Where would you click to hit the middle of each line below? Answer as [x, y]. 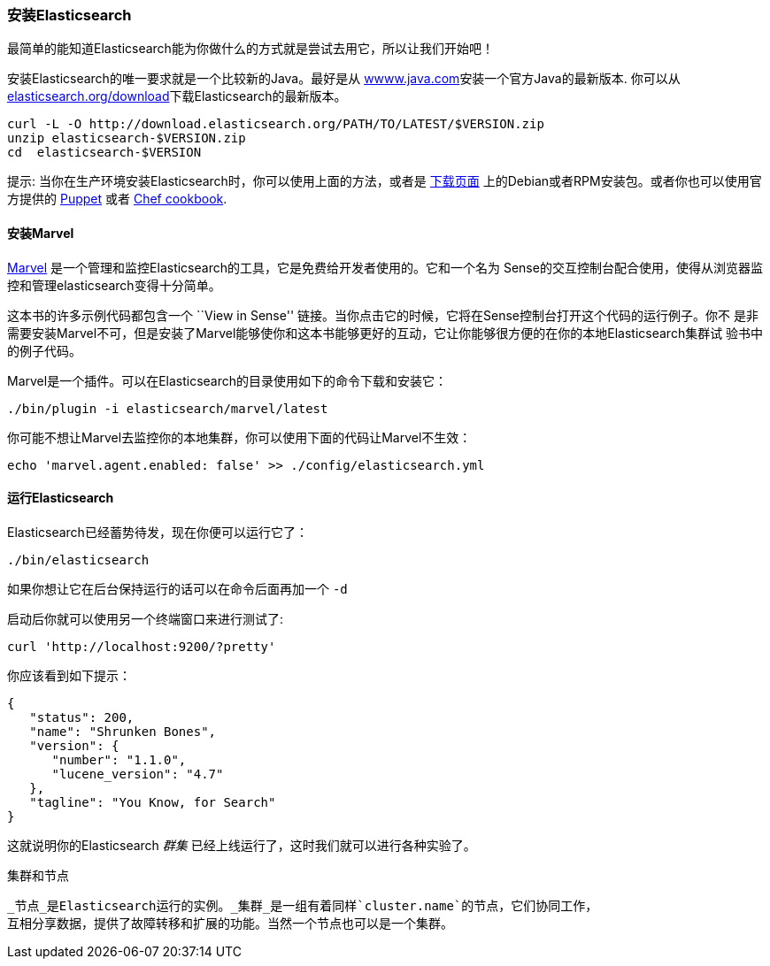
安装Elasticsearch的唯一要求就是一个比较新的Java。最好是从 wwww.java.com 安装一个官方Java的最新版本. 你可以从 [344, 79]
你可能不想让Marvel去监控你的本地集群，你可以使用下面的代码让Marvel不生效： [239, 437]
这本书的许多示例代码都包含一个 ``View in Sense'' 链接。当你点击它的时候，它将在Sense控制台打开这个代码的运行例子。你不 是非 [383, 315]
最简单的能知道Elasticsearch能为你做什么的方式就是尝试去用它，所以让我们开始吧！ [250, 49]
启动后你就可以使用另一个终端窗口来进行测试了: [146, 618]
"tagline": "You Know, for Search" [153, 802]
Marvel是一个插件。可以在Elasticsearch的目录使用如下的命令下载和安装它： [227, 380]
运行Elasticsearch [61, 498]
